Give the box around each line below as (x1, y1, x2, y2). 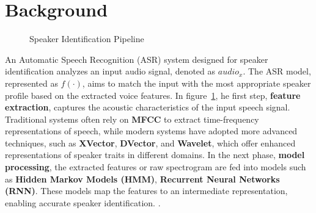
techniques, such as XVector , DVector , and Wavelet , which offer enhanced (5, 136, 296, 149)
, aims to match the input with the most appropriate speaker (82, 76, 311, 89)
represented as (5, 76, 58, 89)
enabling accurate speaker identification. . (5, 196, 161, 209)
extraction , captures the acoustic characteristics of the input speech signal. (5, 101, 290, 114)
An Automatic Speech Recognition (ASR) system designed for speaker (5, 52, 268, 65)
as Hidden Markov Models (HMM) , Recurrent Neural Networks (5, 172, 280, 185)
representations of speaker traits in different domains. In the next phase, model (5, 148, 305, 161)
